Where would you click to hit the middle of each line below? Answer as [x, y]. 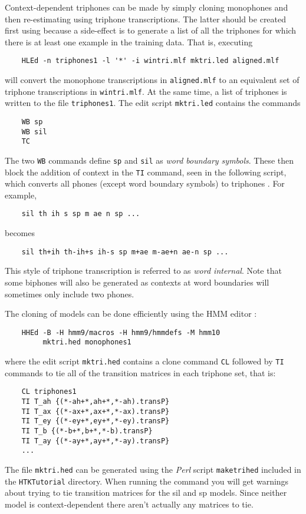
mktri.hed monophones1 [87, 342]
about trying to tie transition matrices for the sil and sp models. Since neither [146, 493]
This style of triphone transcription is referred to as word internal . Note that [143, 271]
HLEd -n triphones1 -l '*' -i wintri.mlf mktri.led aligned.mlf [150, 61]
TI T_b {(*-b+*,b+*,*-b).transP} [87, 431]
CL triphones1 [49, 392]
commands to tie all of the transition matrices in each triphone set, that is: [140, 372]
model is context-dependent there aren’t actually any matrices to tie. [129, 504]
